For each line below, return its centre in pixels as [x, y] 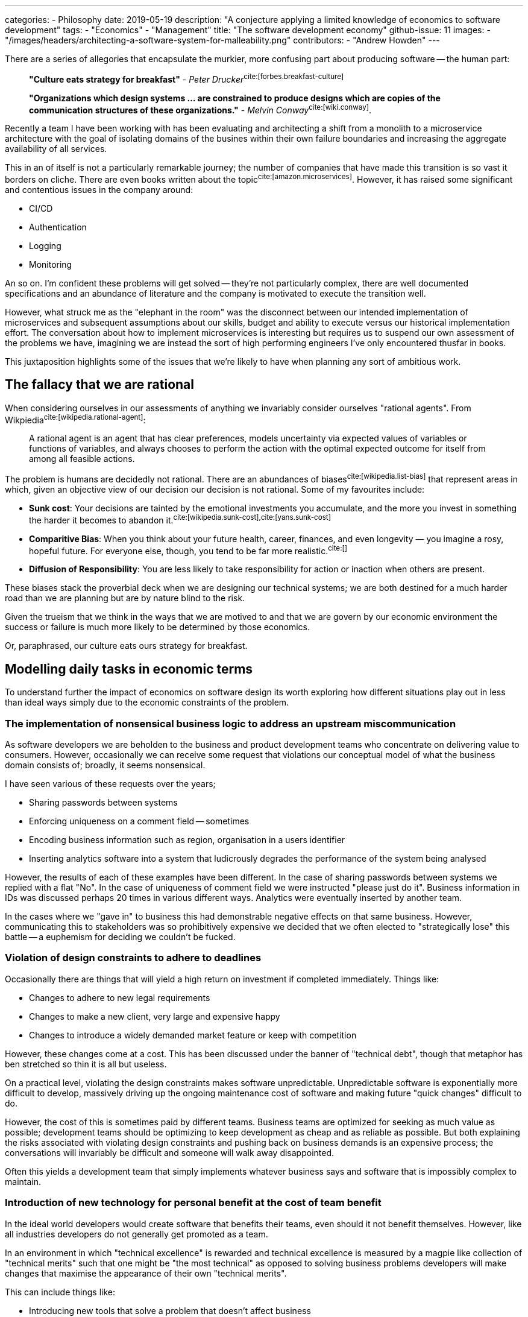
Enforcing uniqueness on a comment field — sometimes [139, 821]
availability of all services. [56, 149]
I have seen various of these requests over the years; [110, 784]
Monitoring [51, 264]
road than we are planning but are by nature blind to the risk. [125, 598]
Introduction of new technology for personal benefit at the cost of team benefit [193, 1203]
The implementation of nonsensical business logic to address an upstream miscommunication [231, 723]
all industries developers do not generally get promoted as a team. [137, 1234]
